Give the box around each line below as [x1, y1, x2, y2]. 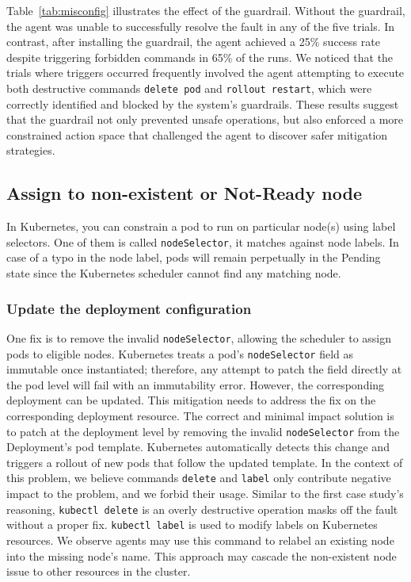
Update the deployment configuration [6, 298, 252, 318]
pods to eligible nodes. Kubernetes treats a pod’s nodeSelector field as [6, 345, 354, 362]
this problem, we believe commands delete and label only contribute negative [6, 469, 391, 486]
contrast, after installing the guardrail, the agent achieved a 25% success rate [6, 33, 380, 50]
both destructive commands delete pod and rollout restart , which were [6, 79, 372, 96]
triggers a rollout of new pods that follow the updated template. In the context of [6, 454, 403, 470]
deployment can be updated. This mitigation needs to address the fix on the [6, 392, 376, 408]
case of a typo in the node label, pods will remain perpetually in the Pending [6, 249, 381, 266]
